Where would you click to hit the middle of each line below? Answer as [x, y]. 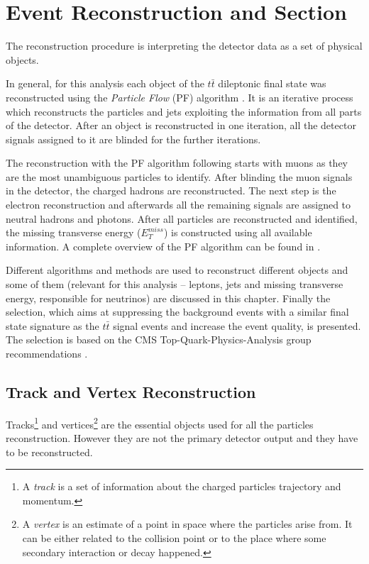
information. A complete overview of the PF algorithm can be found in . [163, 246]
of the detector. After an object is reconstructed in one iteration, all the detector [181, 125]
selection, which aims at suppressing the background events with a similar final [177, 312]
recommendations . [47, 353]
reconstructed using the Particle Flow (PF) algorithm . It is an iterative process [180, 97]
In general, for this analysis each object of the [105, 83]
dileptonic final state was [272, 83]
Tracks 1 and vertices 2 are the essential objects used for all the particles [160, 423]
